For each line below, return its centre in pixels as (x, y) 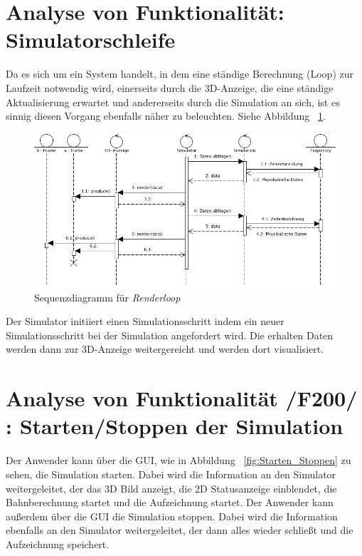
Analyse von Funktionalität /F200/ (182, 398)
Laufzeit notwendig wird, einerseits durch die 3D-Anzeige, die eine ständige (170, 87)
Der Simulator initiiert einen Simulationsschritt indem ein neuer (145, 321)
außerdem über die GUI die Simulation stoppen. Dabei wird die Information (172, 516)
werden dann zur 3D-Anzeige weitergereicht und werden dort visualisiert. (165, 349)
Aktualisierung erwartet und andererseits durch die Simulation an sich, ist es (173, 102)
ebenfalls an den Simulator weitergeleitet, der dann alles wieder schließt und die (180, 530)
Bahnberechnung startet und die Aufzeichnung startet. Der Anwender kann (170, 502)
